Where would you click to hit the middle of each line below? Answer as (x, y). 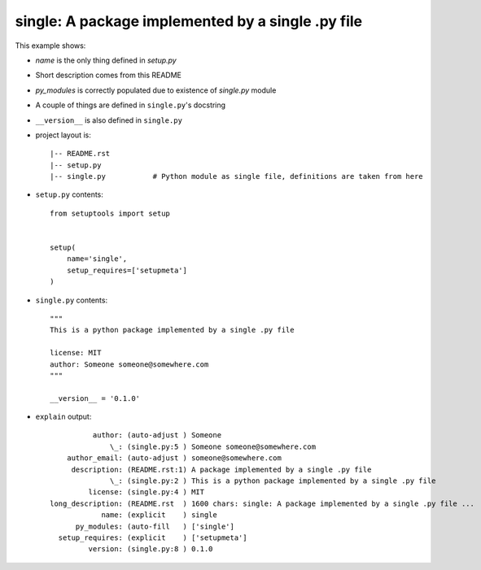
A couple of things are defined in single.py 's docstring (131, 105)
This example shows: (50, 46)
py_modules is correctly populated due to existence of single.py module (156, 90)
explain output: (63, 417)
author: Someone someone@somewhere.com (129, 364)
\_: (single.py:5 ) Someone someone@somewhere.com (213, 446)
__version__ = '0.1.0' (95, 398)
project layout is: (63, 135)
